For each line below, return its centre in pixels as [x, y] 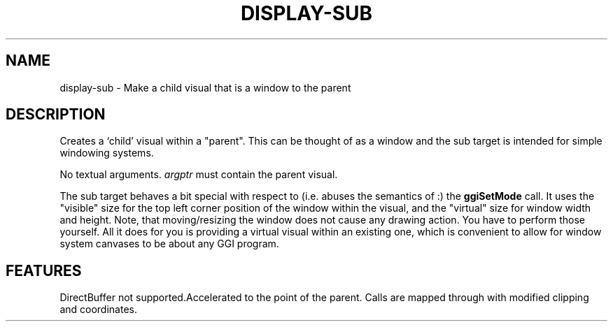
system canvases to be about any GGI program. [169, 244]
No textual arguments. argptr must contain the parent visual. [199, 175]
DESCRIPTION [56, 115]
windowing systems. [107, 153]
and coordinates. [98, 310]
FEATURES [44, 270]
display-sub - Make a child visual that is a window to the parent [205, 87]
